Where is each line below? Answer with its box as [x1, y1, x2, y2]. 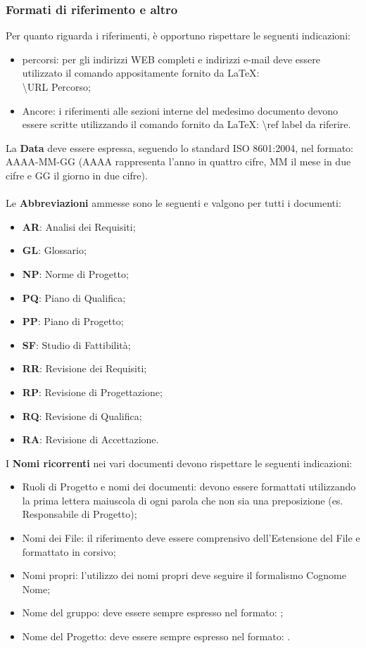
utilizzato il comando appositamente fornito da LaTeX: [22, 65, 260, 80]
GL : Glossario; [22, 243, 87, 258]
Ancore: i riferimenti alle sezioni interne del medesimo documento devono [22, 103, 339, 117]
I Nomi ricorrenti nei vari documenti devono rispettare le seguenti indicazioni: [6, 455, 353, 470]
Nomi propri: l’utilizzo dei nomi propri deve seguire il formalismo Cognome [22, 568, 346, 583]
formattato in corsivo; [22, 544, 116, 559]
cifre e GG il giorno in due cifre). [6, 167, 148, 182]
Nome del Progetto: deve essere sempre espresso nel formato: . [22, 629, 291, 644]
